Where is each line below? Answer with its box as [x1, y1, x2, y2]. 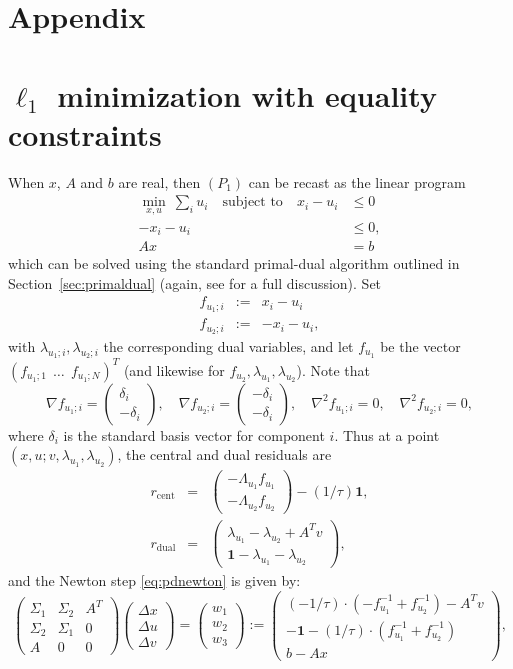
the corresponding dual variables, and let [103, 336, 354, 357]
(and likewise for [123, 359, 225, 380]
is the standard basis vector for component [63, 424, 325, 445]
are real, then [118, 171, 201, 192]
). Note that [296, 359, 370, 380]
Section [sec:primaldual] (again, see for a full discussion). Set [8, 272, 382, 293]
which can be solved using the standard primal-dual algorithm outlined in [8, 253, 460, 274]
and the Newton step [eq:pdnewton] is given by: [8, 570, 301, 591]
